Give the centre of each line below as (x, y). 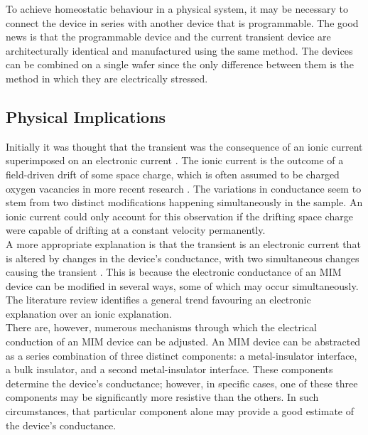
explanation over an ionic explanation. (89, 313)
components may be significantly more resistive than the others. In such (162, 397)
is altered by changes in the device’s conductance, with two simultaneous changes (183, 258)
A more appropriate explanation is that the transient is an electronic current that (183, 243)
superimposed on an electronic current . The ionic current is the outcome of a (175, 160)
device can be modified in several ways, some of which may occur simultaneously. (182, 285)
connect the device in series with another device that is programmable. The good (182, 22)
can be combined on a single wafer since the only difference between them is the (180, 64)
